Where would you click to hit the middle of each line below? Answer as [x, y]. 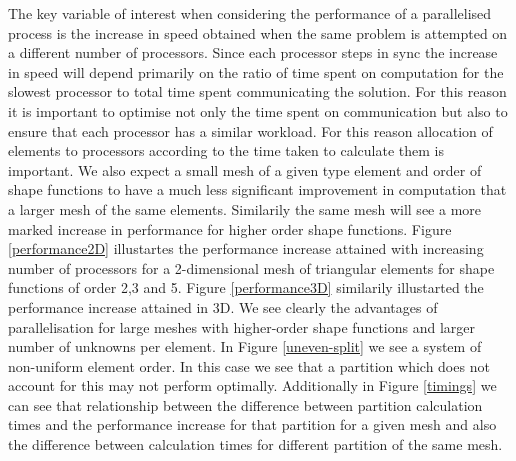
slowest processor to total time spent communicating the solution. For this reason [257, 91]
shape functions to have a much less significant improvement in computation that [257, 189]
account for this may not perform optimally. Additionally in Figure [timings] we [252, 385]
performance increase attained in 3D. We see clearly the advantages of [223, 306]
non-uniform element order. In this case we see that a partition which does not [249, 365]
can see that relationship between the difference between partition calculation [245, 404]
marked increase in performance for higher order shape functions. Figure [230, 228]
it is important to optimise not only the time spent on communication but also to [258, 110]
